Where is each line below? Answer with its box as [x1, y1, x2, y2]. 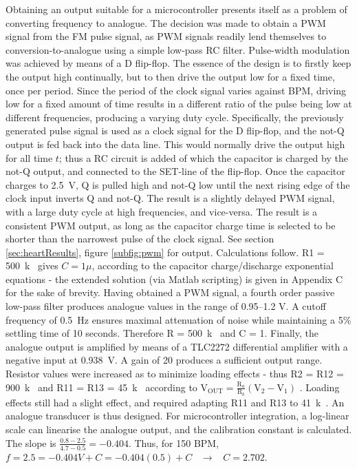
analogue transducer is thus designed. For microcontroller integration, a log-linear [6, 408, 349, 423]
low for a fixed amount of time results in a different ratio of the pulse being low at [6, 96, 352, 111]
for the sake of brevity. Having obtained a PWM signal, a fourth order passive [6, 285, 335, 300]
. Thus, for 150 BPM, [128, 435, 219, 450]
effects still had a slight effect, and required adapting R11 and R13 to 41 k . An [6, 395, 345, 409]
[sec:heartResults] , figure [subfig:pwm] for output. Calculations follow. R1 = [6, 244, 325, 259]
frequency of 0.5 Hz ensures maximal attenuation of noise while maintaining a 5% [6, 312, 351, 326]
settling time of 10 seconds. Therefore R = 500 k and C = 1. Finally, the [6, 326, 318, 340]
